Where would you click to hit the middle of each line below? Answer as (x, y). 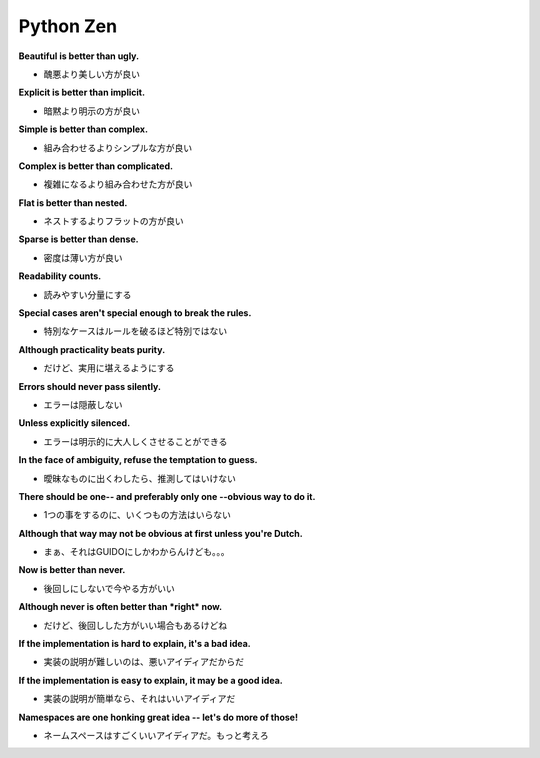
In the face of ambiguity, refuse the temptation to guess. (138, 460)
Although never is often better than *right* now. (120, 607)
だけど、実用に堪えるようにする (109, 368)
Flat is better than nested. (73, 202)
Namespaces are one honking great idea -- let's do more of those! (158, 717)
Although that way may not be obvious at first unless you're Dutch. (161, 533)
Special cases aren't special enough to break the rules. (135, 313)
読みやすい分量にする (87, 294)
